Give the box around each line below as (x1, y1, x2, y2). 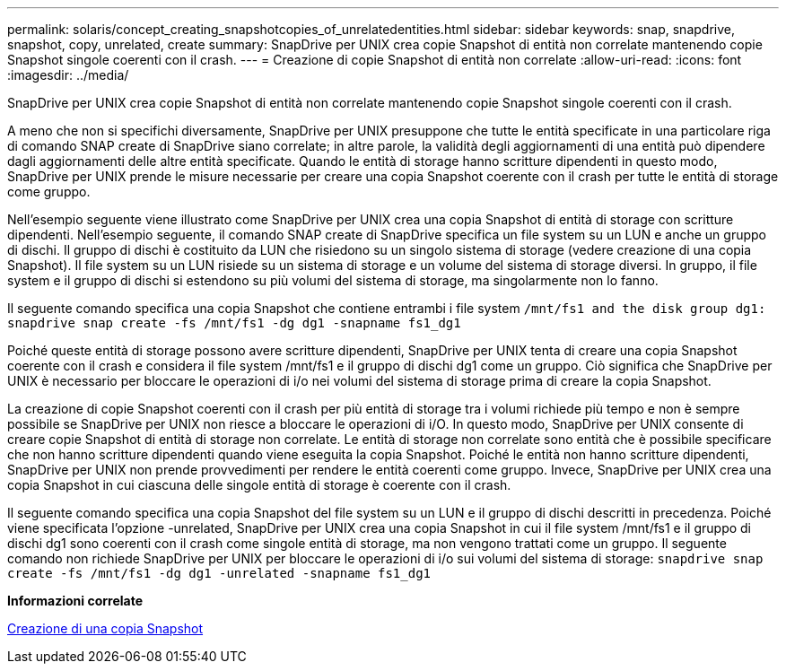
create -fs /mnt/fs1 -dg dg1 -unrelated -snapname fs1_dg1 (7, 566, 432, 580)
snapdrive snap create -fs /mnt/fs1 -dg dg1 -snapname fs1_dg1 (7, 316, 461, 330)
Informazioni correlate (7, 593, 144, 608)
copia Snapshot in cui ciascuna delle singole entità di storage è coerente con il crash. (7, 477, 511, 492)
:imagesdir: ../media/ (7, 67, 129, 83)
